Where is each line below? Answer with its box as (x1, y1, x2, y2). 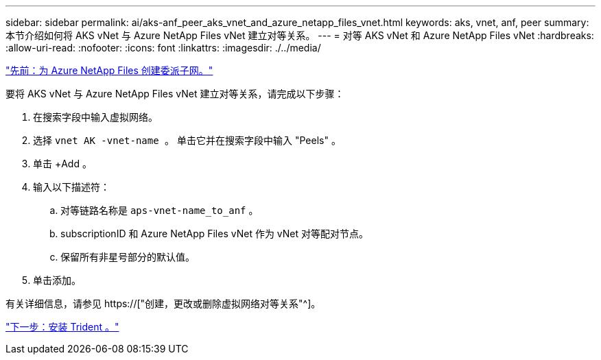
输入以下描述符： (33, 181, 110, 193)
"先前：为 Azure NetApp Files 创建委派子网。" (5, 64, 213, 76)
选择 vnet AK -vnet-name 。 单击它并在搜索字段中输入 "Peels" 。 (33, 134, 341, 146)
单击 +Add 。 (33, 158, 92, 169)
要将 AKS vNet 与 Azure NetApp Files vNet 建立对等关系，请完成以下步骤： (5, 88, 344, 99)
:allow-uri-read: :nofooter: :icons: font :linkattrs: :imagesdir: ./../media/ (5, 42, 321, 53)
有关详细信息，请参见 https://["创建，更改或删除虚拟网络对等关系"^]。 (5, 298, 321, 309)
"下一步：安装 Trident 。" (5, 321, 119, 333)
